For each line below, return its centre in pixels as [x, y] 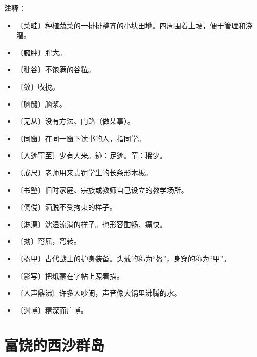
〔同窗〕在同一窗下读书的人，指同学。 [81, 138]
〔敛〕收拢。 [38, 86]
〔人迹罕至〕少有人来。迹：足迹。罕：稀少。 [91, 155]
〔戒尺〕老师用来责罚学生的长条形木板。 [84, 172]
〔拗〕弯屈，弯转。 [48, 241]
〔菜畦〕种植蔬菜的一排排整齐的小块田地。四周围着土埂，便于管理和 [131, 25]
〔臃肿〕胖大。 [41, 52]
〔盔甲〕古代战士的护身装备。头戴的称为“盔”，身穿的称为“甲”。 [123, 258]
